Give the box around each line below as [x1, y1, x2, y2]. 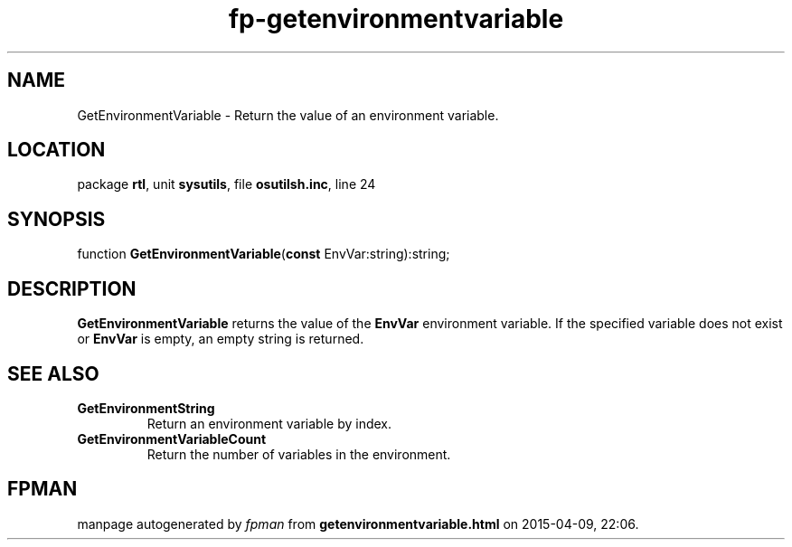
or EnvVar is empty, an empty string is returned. [77, 331, 364, 347]
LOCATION [7, 138, 106, 162]
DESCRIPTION [7, 277, 137, 300]
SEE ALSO [7, 362, 99, 385]
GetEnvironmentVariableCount [77, 430, 267, 447]
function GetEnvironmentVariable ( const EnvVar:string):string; [77, 246, 450, 262]
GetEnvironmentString [77, 400, 215, 416]
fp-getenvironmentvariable [228, 4, 564, 34]
